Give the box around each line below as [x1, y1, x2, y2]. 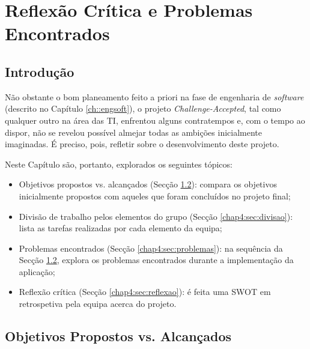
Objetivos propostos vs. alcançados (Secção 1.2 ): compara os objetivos [19, 178, 277, 190]
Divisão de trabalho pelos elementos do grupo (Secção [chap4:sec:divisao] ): [19, 210, 293, 222]
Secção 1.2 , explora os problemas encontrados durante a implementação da [19, 253, 294, 266]
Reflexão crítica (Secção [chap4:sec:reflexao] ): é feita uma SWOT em [19, 285, 271, 298]
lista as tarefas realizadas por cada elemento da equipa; [19, 222, 222, 234]
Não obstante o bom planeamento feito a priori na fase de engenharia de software [5, 90, 304, 103]
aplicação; [19, 265, 55, 278]
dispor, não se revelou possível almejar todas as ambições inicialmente [5, 126, 263, 138]
